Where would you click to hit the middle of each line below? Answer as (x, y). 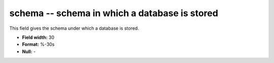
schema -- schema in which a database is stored (114, 13)
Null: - (29, 51)
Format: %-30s (38, 44)
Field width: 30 (38, 37)
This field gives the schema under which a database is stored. (74, 28)
